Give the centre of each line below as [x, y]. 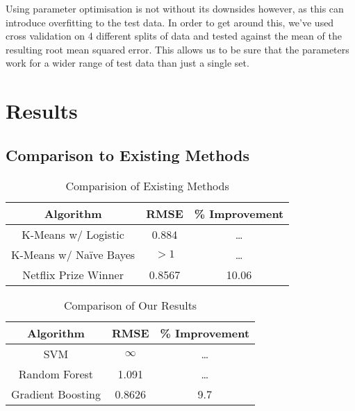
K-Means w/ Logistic [73, 234]
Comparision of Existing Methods [147, 185]
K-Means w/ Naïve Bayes [73, 254]
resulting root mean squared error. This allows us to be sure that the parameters [177, 49]
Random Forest [56, 374]
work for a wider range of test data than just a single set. [127, 63]
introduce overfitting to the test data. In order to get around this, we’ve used [170, 22]
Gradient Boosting [56, 394]
